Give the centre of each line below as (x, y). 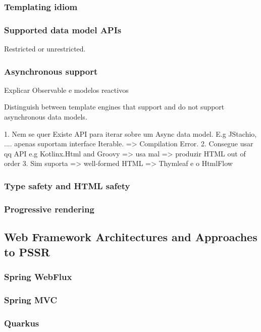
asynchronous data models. (46, 117)
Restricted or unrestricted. (45, 49)
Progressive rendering (49, 209)
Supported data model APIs (63, 30)
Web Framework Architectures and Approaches (131, 237)
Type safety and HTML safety (67, 185)
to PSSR (27, 252)
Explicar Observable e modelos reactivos (66, 90)
